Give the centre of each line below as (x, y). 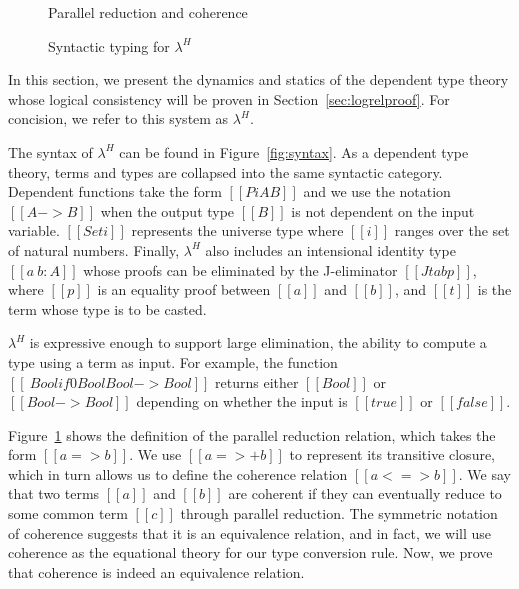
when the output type (167, 210)
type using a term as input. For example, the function (173, 361)
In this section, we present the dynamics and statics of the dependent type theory (258, 79)
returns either (257, 381)
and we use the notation (377, 191)
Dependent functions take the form (115, 191)
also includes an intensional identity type (330, 249)
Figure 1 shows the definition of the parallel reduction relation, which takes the (252, 434)
